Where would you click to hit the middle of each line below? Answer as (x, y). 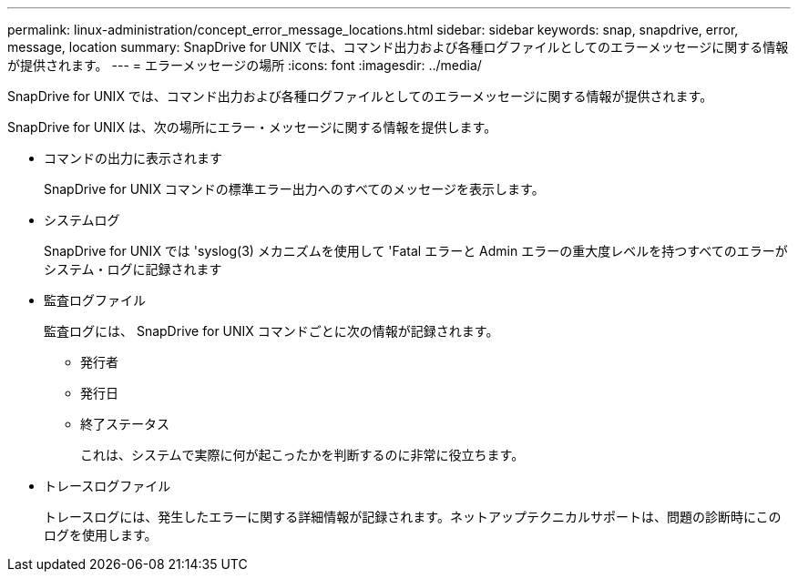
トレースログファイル (107, 486)
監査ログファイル (95, 300)
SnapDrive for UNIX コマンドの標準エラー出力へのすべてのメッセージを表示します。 (294, 189)
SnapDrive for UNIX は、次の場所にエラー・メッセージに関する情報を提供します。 (252, 127)
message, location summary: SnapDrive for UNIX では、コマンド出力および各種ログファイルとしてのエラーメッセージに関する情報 (398, 47)
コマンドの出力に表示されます (133, 158)
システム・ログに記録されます (133, 269)
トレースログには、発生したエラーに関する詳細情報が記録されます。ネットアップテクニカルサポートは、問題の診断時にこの (413, 517)
